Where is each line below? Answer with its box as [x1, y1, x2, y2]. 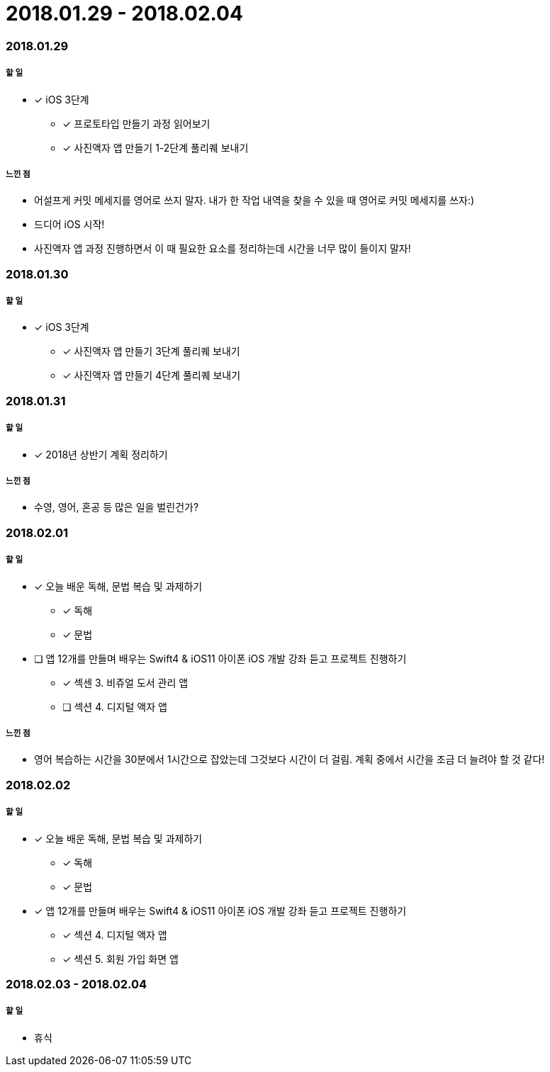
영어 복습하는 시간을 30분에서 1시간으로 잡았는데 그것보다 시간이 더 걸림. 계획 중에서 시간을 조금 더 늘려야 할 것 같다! [34, 753, 545, 766]
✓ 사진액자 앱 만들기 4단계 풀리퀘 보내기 [62, 369, 241, 382]
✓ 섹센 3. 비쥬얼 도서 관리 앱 [62, 676, 189, 689]
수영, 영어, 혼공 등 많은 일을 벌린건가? [34, 501, 199, 514]
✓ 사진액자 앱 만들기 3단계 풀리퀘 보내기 [62, 345, 240, 358]
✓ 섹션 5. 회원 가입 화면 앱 [62, 952, 179, 965]
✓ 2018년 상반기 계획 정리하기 [34, 448, 168, 461]
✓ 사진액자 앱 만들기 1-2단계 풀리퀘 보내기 [62, 141, 249, 154]
